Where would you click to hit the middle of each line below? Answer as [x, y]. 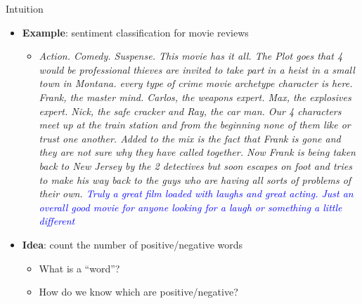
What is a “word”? [79, 268]
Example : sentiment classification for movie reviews [135, 32]
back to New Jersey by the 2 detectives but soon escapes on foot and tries [195, 165]
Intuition [25, 8]
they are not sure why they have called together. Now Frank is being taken [197, 152]
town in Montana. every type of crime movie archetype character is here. [196, 83]
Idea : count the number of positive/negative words [132, 244]
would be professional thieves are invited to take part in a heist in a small [197, 69]
